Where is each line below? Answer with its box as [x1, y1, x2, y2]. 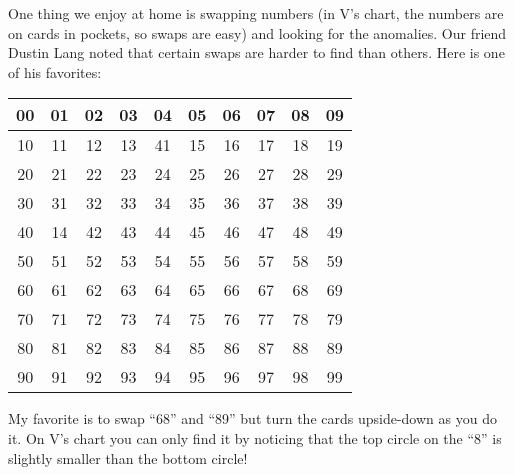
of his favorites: [8, 61, 102, 82]
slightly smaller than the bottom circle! [8, 447, 248, 468]
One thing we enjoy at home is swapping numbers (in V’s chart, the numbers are [8, 3, 504, 23]
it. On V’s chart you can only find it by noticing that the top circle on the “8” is [8, 427, 502, 448]
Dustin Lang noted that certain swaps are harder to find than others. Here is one [8, 42, 505, 63]
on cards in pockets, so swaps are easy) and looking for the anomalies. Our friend [8, 22, 507, 43]
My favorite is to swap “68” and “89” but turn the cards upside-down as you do [8, 408, 497, 429]
